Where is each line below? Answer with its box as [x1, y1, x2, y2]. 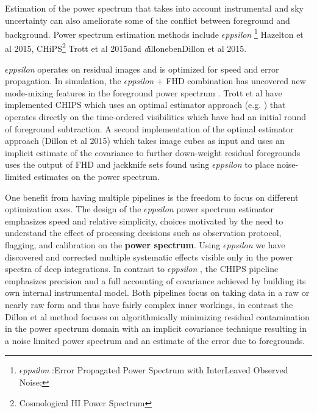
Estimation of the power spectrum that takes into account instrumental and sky [5, 2, 304, 14]
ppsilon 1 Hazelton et [225, 26, 304, 40]
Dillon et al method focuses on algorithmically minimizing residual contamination [5, 310, 310, 323]
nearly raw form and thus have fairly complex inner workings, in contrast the [5, 298, 293, 311]
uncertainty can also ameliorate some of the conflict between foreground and [5, 13, 290, 26]
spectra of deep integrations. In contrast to [5, 262, 165, 275]
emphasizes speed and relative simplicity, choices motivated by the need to [5, 214, 283, 227]
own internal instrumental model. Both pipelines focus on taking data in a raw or [5, 286, 310, 299]
